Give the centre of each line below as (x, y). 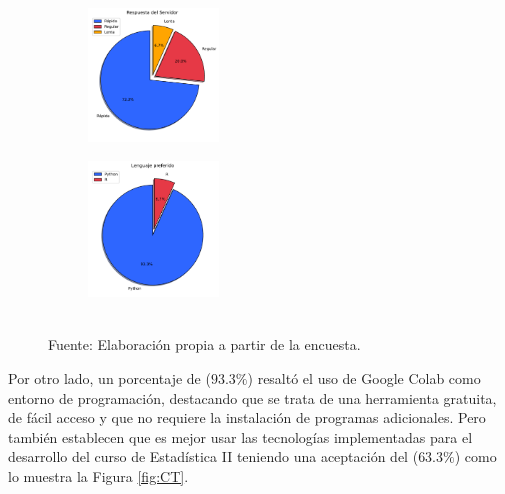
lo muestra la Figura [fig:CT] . (98, 475)
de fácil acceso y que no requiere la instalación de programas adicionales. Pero (247, 417)
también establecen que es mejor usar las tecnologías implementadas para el (240, 436)
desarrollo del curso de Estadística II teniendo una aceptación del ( (213, 456)
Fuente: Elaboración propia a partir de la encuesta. (204, 344)
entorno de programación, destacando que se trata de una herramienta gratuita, (252, 397)
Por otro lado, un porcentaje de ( (109, 377)
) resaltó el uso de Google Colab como (364, 377)
